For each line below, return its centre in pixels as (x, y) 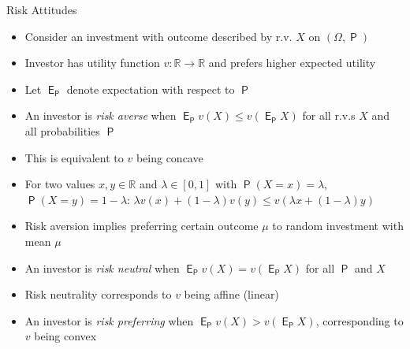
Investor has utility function (92, 63)
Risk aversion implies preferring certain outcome (142, 226)
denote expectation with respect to (151, 89)
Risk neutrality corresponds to (98, 294)
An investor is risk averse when (101, 115)
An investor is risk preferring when (109, 320)
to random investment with (338, 226)
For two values (60, 184)
